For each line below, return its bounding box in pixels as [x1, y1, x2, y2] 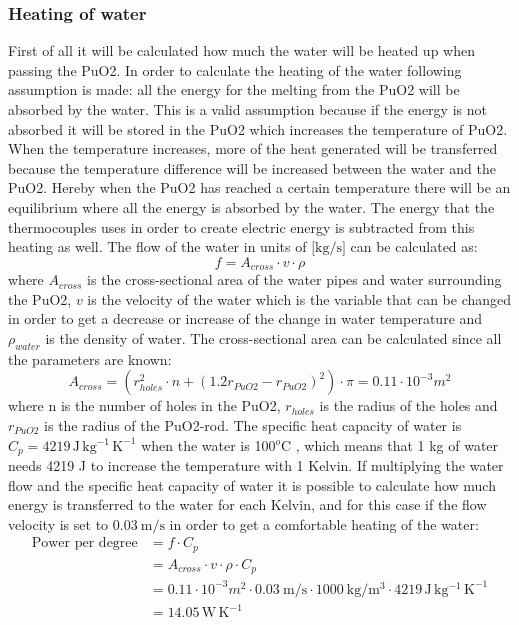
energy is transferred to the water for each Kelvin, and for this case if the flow [8, 494, 487, 515]
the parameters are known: [8, 348, 172, 369]
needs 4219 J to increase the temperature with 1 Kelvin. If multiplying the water [8, 455, 504, 476]
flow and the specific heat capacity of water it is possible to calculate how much [8, 474, 496, 495]
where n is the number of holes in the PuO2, [8, 395, 281, 416]
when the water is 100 [141, 434, 276, 455]
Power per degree [31, 536, 138, 551]
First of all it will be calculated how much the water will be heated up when [8, 40, 475, 61]
